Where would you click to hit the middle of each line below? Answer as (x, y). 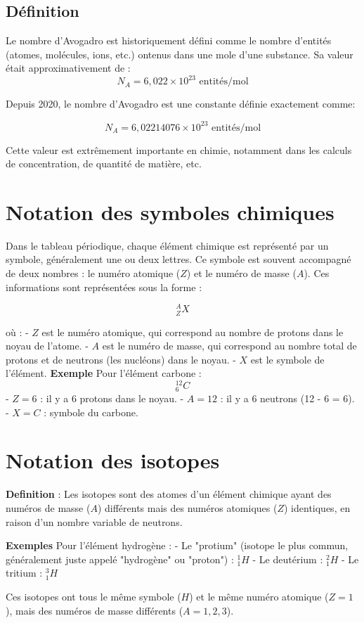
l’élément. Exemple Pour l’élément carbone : (104, 373)
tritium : (24, 573)
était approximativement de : (68, 68)
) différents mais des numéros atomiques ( (187, 508)
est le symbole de (287, 359)
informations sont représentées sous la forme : (104, 287)
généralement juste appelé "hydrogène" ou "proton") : (120, 559)
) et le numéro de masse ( (241, 273)
